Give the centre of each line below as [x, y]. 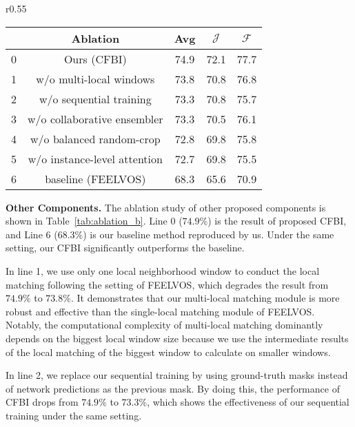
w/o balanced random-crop [95, 138]
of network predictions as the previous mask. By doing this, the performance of [173, 388]
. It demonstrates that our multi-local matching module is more [205, 298]
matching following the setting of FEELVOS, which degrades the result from [167, 284]
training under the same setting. [74, 415]
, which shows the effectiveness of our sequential [248, 402]
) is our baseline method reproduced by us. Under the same [209, 234]
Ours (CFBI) [95, 59]
